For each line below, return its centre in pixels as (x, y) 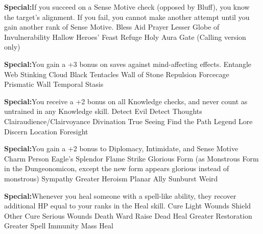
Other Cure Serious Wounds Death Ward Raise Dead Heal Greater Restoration (128, 215)
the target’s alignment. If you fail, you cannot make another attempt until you (127, 17)
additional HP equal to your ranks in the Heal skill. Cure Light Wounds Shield (128, 206)
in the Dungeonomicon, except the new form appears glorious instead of (117, 168)
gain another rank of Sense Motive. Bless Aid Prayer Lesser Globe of (112, 27)
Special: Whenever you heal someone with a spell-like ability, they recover (120, 195)
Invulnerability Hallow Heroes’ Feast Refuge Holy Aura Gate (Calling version (125, 37)
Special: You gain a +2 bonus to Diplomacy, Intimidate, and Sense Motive (121, 148)
